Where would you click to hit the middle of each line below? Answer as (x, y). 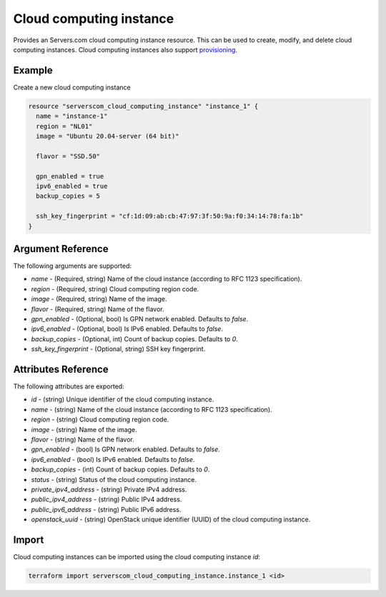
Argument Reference (61, 249)
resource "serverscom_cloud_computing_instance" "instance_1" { (143, 106)
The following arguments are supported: (73, 266)
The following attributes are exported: (69, 386)
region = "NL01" (64, 126)
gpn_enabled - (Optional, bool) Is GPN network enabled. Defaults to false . (140, 318)
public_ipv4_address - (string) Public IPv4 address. (107, 499)
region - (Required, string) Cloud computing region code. (115, 289)
